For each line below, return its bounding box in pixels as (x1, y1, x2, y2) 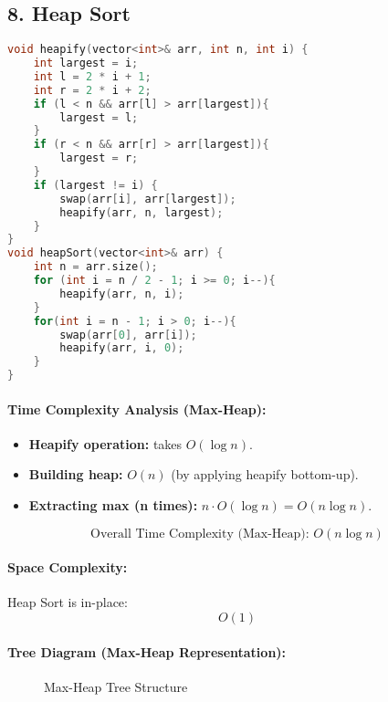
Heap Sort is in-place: (7, 592, 128, 612)
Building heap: (28, 465, 123, 484)
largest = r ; (59, 152, 139, 165)
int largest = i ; (33, 57, 139, 70)
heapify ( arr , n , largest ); (59, 205, 224, 219)
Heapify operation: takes (28, 434, 183, 453)
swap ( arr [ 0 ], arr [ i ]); (59, 328, 197, 341)
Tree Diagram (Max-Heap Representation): (7, 642, 287, 661)
